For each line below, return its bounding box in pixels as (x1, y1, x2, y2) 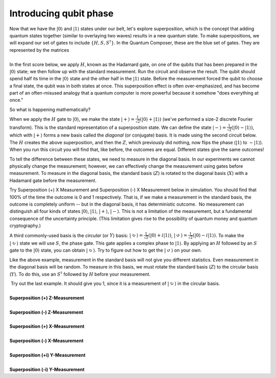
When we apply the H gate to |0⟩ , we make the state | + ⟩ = (9, 116, 135, 122)
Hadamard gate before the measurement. (9, 177, 97, 184)
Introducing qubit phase (9, 8, 114, 19)
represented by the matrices (9, 47, 70, 53)
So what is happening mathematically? (9, 106, 91, 113)
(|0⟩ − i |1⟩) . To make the (192, 232, 245, 238)
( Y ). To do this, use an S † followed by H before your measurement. (9, 271, 151, 277)
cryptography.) (9, 223, 41, 229)
